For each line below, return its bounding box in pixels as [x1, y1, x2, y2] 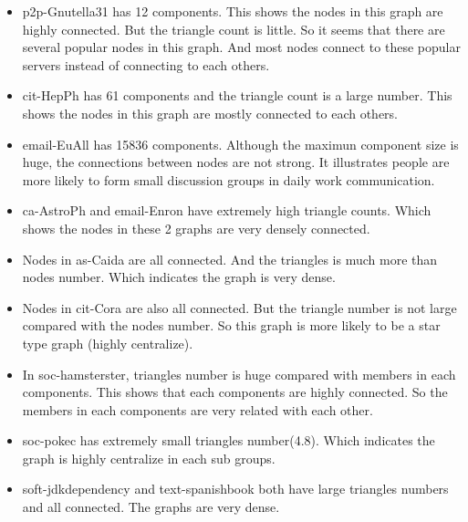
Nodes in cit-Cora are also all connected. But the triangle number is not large [22, 298, 457, 317]
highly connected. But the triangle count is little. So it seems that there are [22, 19, 445, 38]
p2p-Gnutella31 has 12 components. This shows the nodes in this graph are [22, 2, 443, 20]
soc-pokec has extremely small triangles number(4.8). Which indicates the [22, 431, 435, 450]
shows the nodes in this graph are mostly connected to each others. [22, 103, 399, 122]
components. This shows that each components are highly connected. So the [22, 382, 448, 402]
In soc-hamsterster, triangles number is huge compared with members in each [22, 364, 456, 383]
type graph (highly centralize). [22, 333, 193, 352]
